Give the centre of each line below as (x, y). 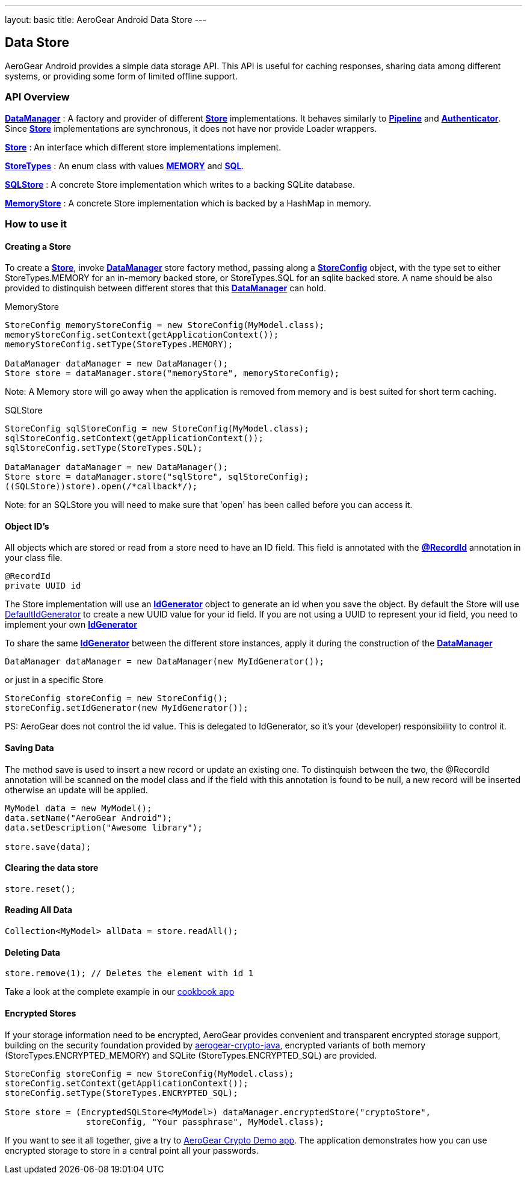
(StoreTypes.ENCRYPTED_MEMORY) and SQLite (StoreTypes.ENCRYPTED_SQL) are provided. (191, 1055)
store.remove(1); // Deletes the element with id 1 (129, 973)
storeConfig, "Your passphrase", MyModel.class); (205, 1122)
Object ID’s (27, 526)
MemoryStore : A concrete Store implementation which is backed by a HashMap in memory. (188, 203)
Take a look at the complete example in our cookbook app (120, 992)
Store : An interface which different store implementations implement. (143, 147)
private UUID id (43, 586)
